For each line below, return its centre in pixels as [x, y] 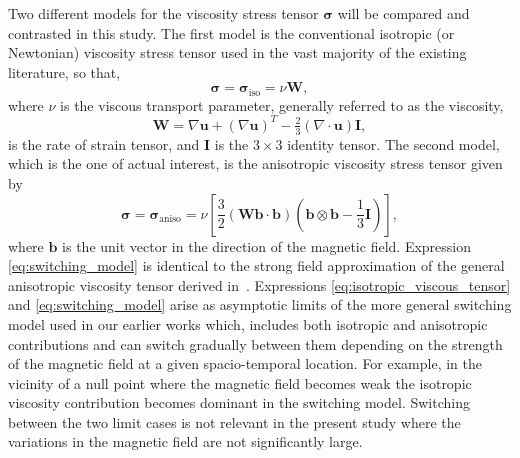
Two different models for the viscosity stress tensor [163, 13]
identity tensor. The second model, [393, 143]
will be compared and [403, 13]
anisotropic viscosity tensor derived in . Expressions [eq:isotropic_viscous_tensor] [259, 284]
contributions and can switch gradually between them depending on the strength [255, 343]
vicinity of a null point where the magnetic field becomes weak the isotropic [240, 382]
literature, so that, [64, 71]
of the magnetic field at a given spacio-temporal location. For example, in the [245, 363]
